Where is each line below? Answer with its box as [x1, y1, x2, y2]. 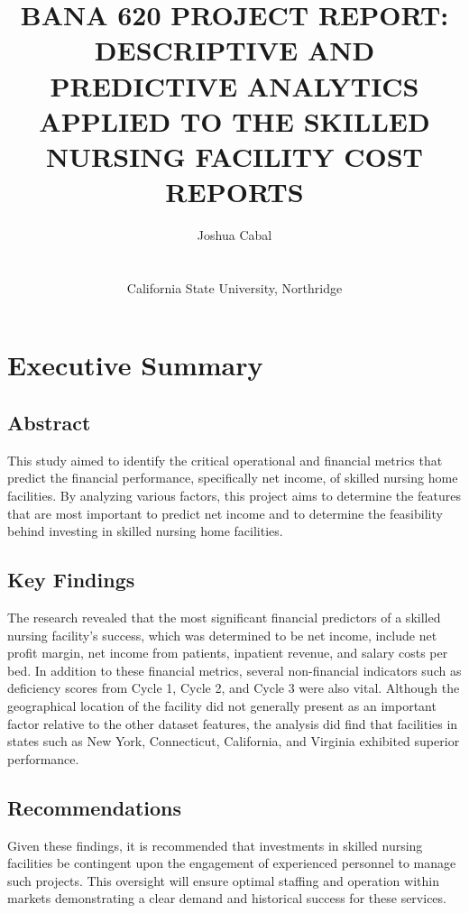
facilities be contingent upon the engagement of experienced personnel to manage [7, 853, 456, 872]
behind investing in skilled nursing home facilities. [7, 521, 283, 540]
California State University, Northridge [126, 278, 343, 297]
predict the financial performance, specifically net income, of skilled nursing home [7, 468, 458, 487]
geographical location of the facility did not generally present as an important [7, 696, 437, 715]
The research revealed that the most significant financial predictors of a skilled [7, 608, 441, 626]
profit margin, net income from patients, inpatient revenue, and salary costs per [7, 643, 448, 662]
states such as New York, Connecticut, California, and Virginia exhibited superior [7, 732, 460, 751]
